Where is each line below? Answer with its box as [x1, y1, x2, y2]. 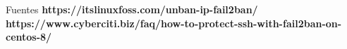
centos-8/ [6, 29, 52, 44]
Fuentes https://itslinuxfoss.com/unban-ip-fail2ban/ [6, 2, 258, 16]
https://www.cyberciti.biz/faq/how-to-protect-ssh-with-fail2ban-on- [6, 15, 342, 30]
